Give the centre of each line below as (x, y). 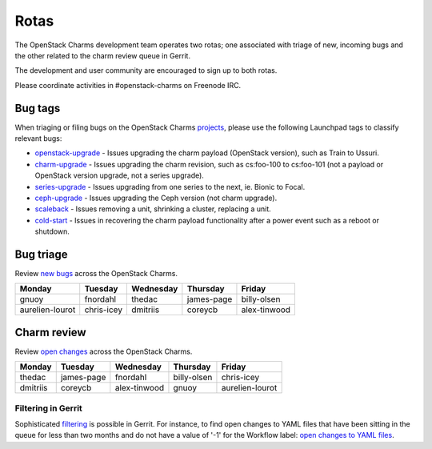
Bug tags (38, 108)
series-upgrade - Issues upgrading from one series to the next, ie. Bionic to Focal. (170, 186)
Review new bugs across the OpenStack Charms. (96, 274)
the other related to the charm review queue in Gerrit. (103, 55)
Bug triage (41, 254)
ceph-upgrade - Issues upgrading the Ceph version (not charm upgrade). (156, 198)
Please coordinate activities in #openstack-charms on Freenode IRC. (128, 85)
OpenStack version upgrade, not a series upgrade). (119, 175)
